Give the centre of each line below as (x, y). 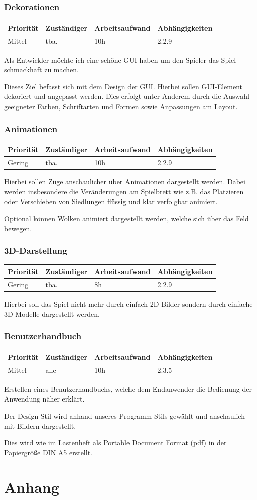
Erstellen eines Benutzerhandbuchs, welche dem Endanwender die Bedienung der (128, 389)
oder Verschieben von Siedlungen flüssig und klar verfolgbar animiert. (111, 201)
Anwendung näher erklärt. (44, 399)
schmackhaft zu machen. (42, 70)
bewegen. (18, 228)
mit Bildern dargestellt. (40, 425)
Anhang (32, 487)
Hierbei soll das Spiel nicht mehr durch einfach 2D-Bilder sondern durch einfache (128, 303)
